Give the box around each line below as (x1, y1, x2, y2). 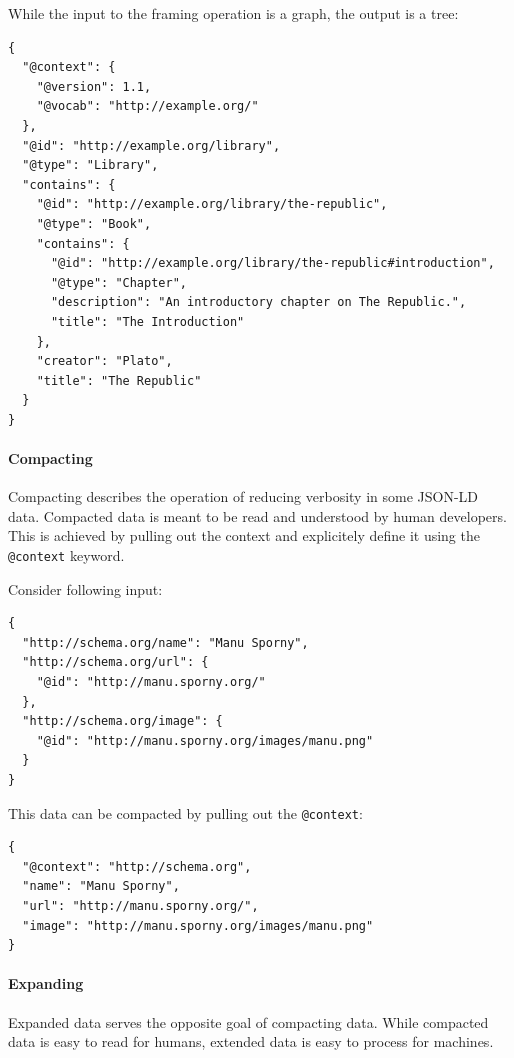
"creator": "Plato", (36, 354, 173, 369)
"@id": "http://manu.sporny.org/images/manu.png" (36, 733, 374, 748)
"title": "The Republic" (36, 373, 202, 388)
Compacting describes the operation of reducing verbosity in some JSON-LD (8, 486, 479, 507)
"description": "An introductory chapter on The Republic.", (50, 295, 467, 310)
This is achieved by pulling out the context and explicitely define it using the (8, 525, 480, 546)
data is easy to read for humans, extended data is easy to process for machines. (8, 1031, 494, 1052)
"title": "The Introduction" (50, 314, 245, 329)
